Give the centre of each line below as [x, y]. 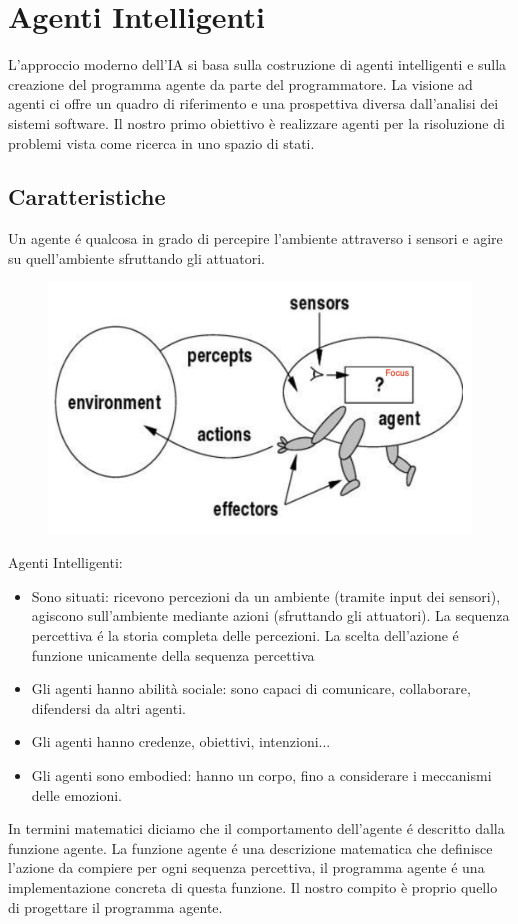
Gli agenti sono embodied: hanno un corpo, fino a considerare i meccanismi [261, 774]
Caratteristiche [87, 196]
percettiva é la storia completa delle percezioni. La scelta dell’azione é [245, 635]
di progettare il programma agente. [115, 906]
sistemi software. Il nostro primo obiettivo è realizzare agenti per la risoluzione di [256, 122]
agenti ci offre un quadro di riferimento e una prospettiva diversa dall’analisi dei [253, 103]
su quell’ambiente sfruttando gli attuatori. [136, 257]
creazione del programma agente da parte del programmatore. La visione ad [240, 83]
